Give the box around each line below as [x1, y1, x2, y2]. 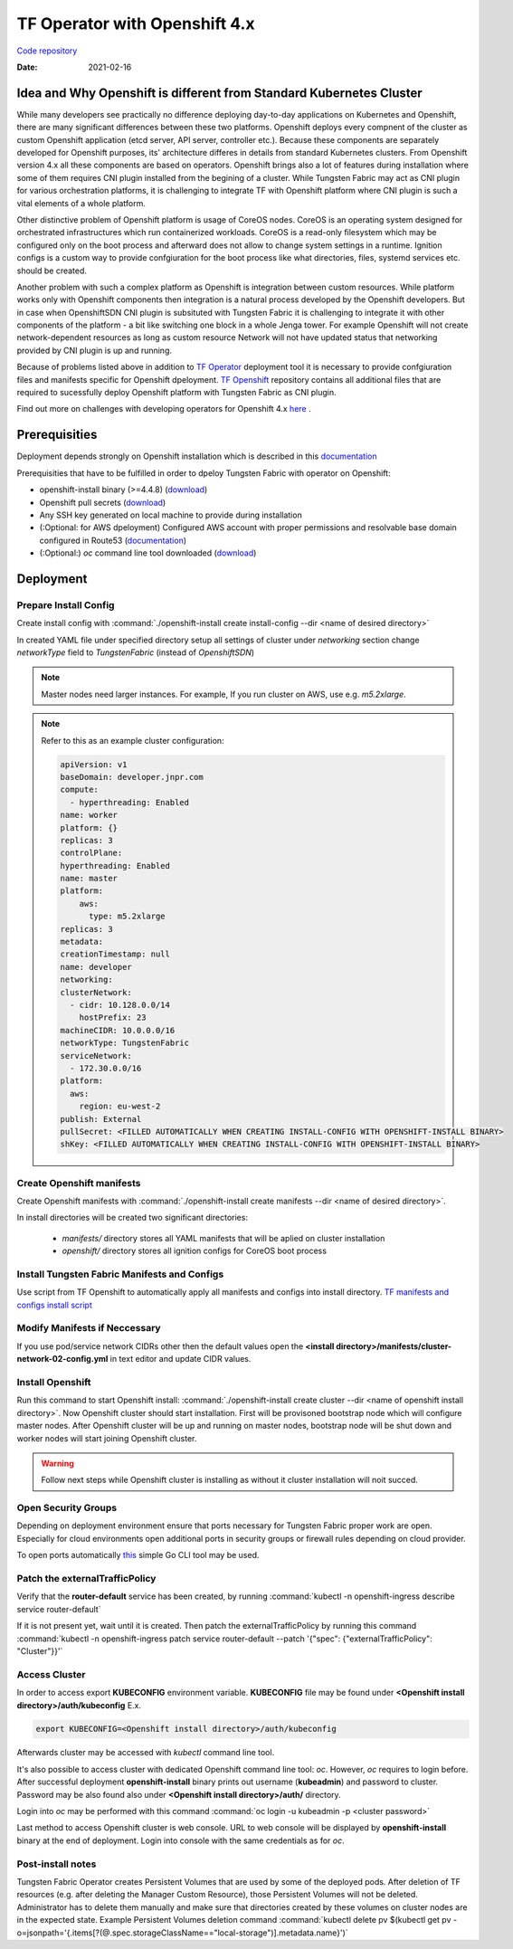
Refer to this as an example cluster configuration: [41, 735, 225, 746]
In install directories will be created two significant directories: [16, 1212, 249, 1223]
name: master [60, 873, 118, 884]
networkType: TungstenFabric [60, 1038, 190, 1049]
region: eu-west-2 [79, 1101, 161, 1112]
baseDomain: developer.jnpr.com [60, 772, 204, 782]
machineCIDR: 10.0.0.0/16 [60, 1025, 176, 1035]
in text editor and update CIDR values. [109, 1354, 252, 1364]
